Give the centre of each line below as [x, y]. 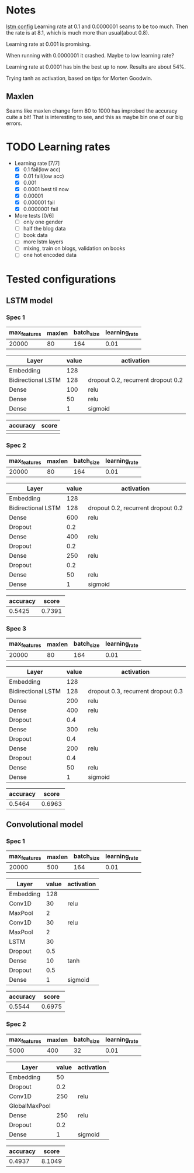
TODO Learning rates [58, 147]
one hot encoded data [50, 255]
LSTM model [30, 301]
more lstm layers [43, 242]
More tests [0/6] [34, 216]
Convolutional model [45, 824]
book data [35, 235]
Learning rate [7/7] [37, 163]
